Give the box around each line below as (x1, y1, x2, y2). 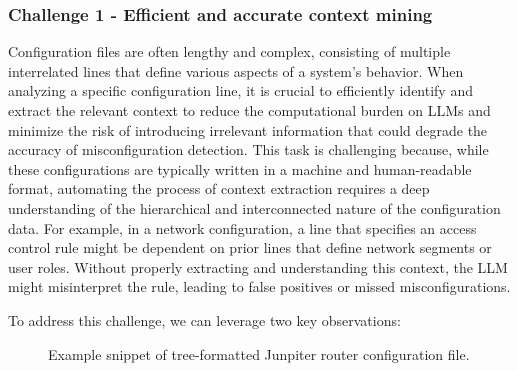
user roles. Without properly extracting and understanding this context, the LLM (8, 256, 508, 277)
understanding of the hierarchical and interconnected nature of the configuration (8, 197, 501, 218)
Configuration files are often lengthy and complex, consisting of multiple (8, 41, 451, 62)
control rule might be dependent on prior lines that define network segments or (8, 237, 492, 258)
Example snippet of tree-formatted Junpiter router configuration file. (48, 343, 470, 364)
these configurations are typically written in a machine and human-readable (8, 158, 472, 179)
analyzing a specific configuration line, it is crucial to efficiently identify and (8, 80, 473, 101)
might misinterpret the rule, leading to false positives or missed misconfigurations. (8, 276, 511, 297)
